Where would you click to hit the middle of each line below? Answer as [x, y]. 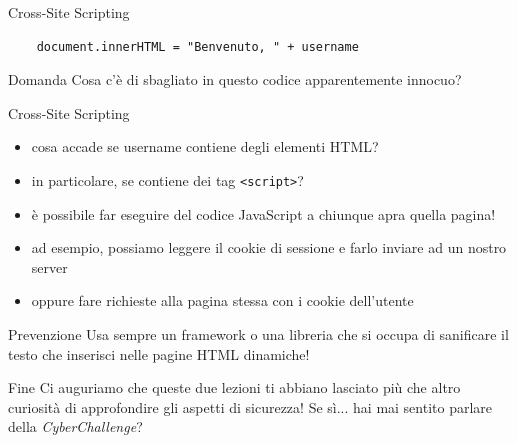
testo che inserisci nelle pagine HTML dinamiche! [159, 353]
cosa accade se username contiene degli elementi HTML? [205, 146]
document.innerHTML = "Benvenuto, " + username [197, 46]
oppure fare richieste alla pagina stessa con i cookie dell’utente [222, 300]
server [49, 266]
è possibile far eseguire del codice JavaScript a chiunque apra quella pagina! [263, 213]
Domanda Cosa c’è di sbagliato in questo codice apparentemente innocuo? [235, 79]
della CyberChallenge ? [75, 426]
